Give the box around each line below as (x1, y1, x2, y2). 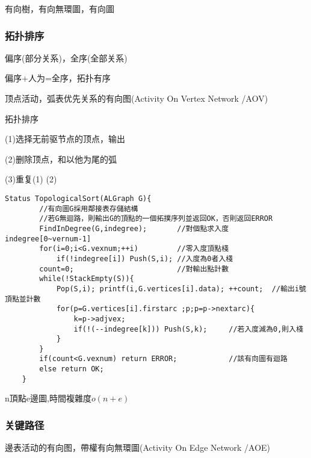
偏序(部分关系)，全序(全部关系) (5, 51, 128, 64)
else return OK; (39, 365, 104, 374)
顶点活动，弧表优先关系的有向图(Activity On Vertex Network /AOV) (5, 92, 268, 104)
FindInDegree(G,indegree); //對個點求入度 (39, 224, 229, 233)
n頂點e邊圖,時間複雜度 (5, 392, 91, 404)
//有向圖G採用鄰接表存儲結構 (39, 204, 138, 213)
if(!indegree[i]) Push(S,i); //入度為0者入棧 (56, 254, 233, 263)
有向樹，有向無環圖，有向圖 (5, 2, 114, 14)
